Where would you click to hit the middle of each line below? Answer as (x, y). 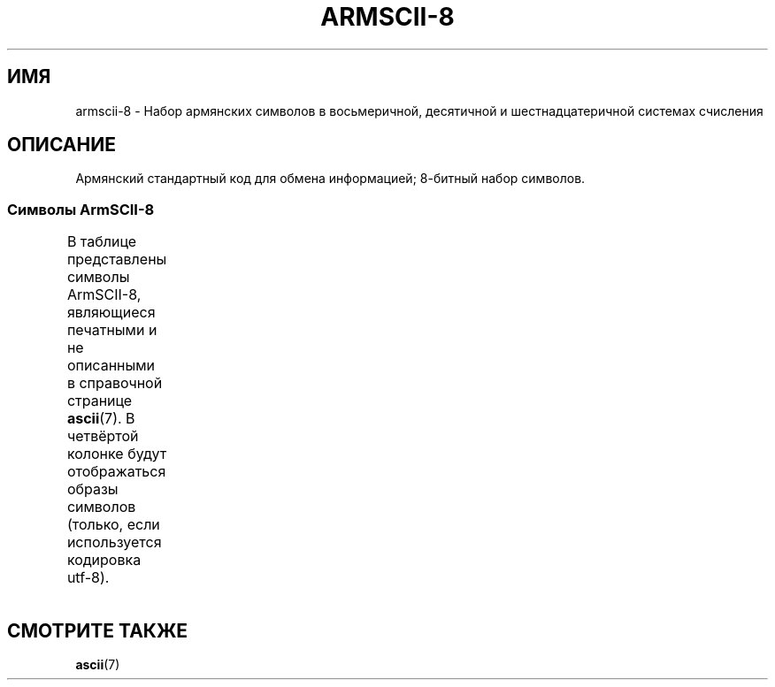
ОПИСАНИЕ (61, 145)
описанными (111, 366)
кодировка (104, 560)
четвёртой (103, 436)
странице (100, 401)
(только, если (113, 525)
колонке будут (117, 454)
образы (92, 489)
